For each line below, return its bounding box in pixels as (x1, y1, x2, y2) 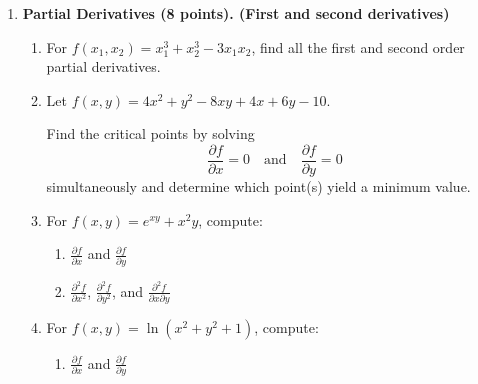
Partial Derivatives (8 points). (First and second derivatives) (22, 3, 450, 23)
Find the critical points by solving (46, 123, 255, 144)
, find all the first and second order (251, 36, 465, 57)
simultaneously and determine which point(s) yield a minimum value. (46, 176, 471, 197)
